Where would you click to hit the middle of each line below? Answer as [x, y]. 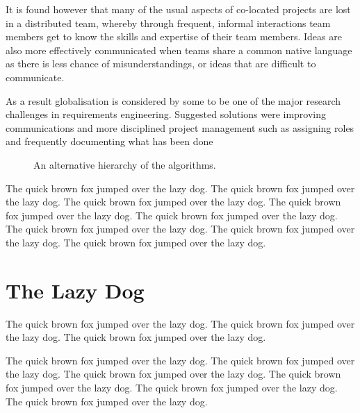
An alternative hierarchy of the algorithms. [125, 164]
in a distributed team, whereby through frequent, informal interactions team [168, 23]
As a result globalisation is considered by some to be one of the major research [173, 100]
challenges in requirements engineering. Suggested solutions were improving [166, 114]
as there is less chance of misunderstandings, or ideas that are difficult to [161, 64]
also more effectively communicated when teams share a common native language [179, 50]
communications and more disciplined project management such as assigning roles [180, 127]
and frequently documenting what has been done [109, 141]
